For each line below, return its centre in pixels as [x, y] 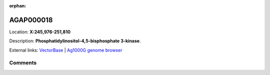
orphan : [18, 6]
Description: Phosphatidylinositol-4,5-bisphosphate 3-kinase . [75, 41]
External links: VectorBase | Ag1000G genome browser [66, 50]
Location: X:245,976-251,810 [40, 32]
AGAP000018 [31, 20]
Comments [23, 63]
